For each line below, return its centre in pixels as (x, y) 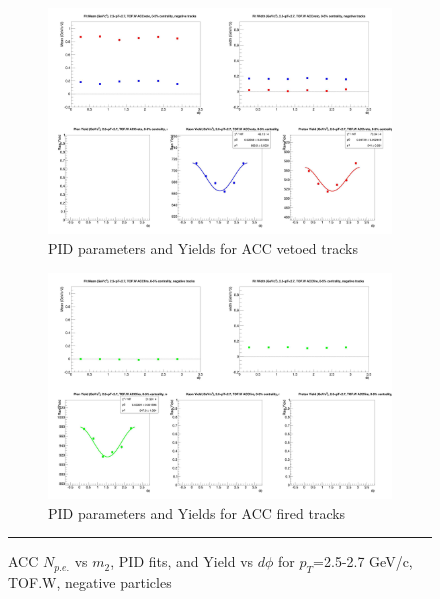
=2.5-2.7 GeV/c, (363, 561)
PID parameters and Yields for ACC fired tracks (197, 512)
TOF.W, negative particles (90, 582)
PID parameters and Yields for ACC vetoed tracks (203, 248)
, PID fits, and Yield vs (182, 561)
